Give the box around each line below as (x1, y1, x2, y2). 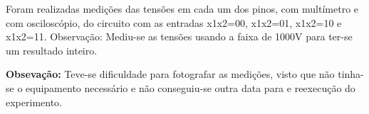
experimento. (6, 94, 62, 109)
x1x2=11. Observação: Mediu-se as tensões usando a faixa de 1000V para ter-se (6, 29, 353, 44)
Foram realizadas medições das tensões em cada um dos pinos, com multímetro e (6, 1, 359, 16)
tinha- (338, 67, 364, 81)
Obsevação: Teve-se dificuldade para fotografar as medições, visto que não (6, 67, 335, 81)
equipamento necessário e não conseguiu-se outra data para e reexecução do (26, 80, 355, 95)
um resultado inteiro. (6, 42, 98, 57)
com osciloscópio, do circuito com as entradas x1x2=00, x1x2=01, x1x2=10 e (6, 15, 342, 30)
